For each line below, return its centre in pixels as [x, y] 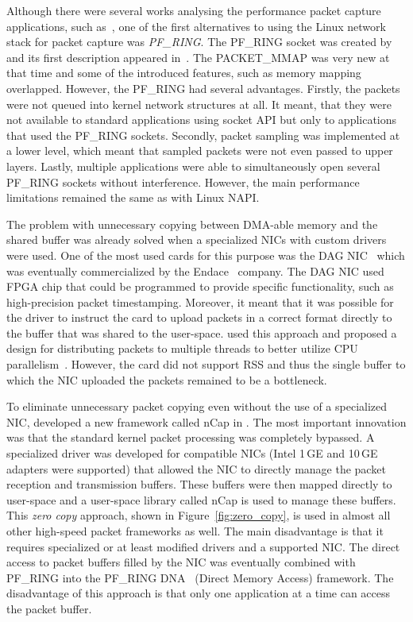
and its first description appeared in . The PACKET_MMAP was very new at [198, 57]
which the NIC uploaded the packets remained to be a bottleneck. [167, 379]
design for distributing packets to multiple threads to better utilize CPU [182, 348]
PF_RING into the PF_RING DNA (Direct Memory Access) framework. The [200, 577]
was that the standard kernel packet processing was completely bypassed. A [191, 437]
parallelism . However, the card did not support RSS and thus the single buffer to [206, 364]
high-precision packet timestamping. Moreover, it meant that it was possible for [200, 301]
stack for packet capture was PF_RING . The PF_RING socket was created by [199, 42]
